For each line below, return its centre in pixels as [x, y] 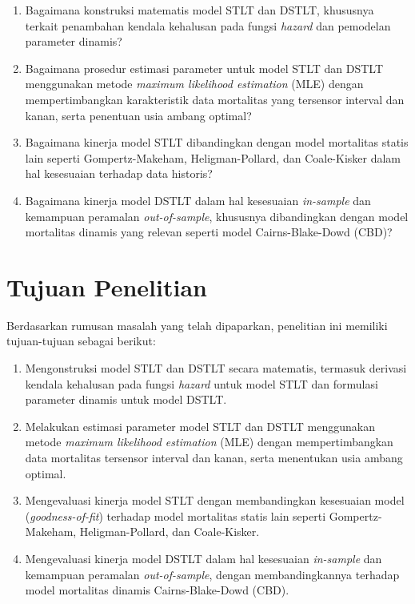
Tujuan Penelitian [107, 286]
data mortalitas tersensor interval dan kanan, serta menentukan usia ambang [214, 457]
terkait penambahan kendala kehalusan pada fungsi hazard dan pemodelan [208, 25]
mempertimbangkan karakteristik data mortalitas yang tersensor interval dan [215, 99]
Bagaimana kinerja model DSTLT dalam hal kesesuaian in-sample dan [198, 200]
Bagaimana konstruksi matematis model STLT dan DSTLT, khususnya [200, 10]
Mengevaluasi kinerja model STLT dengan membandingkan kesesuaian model [215, 500]
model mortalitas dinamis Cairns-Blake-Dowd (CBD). [157, 590]
